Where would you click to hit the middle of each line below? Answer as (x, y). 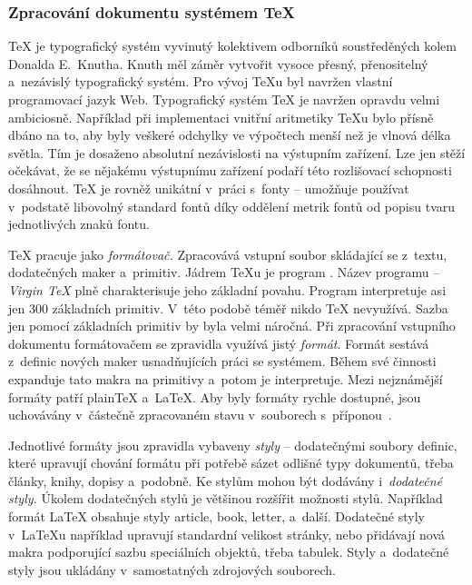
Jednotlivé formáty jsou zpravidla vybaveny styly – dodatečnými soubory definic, (233, 445)
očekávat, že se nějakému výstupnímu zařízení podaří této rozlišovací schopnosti (230, 170)
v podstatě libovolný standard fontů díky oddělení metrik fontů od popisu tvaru (232, 206)
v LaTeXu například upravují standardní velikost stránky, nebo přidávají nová (227, 534)
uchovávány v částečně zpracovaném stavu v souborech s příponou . (200, 415)
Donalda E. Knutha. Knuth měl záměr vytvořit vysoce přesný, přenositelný (218, 63)
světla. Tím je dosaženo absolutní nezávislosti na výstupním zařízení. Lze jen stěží (237, 152)
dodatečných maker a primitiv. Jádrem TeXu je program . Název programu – (224, 272)
